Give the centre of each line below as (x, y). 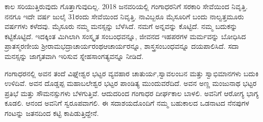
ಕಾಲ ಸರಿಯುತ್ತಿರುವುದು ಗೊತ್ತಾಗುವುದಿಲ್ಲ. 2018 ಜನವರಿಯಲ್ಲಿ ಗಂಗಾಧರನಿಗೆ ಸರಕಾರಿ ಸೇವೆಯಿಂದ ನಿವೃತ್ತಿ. (126, 6)
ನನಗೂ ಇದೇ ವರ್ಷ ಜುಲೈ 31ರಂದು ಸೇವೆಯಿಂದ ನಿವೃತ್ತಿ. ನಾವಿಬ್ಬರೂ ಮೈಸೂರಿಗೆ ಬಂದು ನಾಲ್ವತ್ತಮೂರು (124, 16)
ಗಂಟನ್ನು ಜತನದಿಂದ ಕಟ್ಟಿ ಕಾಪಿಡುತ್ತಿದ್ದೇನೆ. (52, 113)
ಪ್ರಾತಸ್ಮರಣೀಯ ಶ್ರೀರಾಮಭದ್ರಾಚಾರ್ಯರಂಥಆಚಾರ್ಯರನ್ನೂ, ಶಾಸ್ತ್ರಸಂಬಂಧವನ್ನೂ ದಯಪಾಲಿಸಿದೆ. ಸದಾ (122, 46)
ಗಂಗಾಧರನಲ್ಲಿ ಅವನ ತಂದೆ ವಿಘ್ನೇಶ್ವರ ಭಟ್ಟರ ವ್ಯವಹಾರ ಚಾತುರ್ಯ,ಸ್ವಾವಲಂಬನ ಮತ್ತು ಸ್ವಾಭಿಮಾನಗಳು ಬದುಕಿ (132, 73)
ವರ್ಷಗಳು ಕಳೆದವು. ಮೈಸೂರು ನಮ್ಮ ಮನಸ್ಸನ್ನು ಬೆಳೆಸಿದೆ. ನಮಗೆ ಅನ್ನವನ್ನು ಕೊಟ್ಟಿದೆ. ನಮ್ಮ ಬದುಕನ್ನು (121, 26)
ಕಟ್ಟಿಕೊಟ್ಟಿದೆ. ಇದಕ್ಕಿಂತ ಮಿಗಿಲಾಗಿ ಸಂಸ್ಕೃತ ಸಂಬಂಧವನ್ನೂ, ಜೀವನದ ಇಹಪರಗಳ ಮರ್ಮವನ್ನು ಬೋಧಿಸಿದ (125, 36)
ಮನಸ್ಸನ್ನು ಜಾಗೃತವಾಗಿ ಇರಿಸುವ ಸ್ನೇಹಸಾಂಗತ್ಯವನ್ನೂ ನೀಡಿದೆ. (74, 56)
